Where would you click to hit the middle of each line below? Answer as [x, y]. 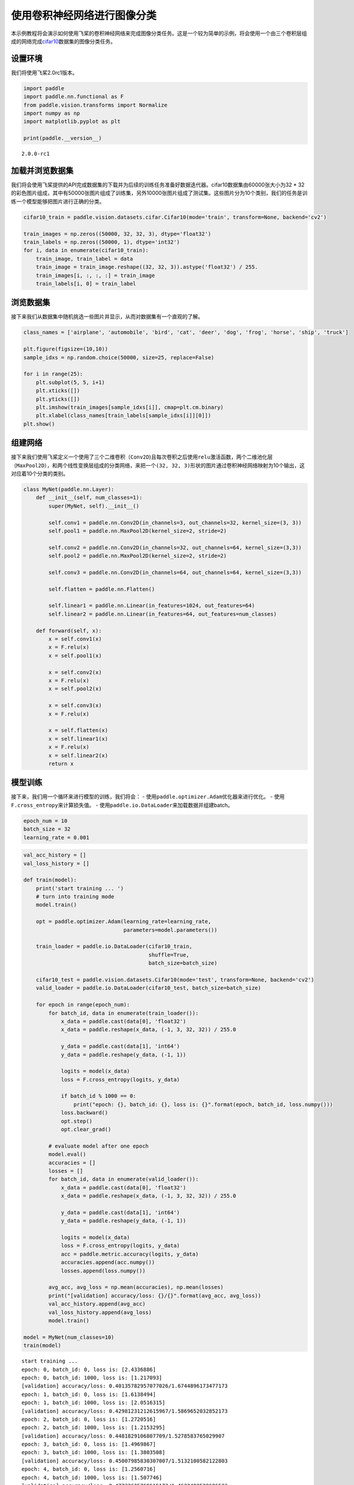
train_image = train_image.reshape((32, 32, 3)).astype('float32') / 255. [147, 267]
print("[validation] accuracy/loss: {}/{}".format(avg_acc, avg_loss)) [155, 1296]
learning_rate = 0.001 [56, 837]
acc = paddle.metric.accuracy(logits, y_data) [130, 1254]
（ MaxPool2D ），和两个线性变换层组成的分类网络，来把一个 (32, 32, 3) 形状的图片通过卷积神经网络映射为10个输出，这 [158, 465]
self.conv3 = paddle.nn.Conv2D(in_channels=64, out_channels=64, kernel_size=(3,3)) [175, 572]
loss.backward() [84, 1113]
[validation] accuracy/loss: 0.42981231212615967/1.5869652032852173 [125, 1411]
